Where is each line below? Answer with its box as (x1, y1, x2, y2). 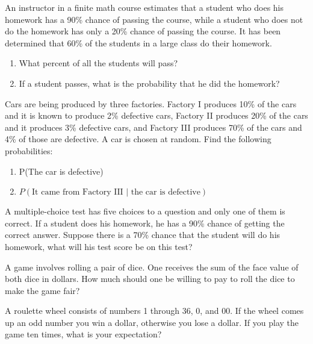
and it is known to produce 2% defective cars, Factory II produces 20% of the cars (5, 109, 308, 122)
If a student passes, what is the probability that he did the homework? (19, 77, 280, 89)
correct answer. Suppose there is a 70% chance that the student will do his (5, 228, 280, 241)
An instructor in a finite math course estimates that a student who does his (5, 1, 284, 13)
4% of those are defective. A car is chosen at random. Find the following (5, 133, 271, 145)
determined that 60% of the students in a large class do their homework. (5, 36, 272, 49)
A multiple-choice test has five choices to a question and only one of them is (5, 205, 285, 217)
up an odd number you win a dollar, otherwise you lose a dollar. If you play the (5, 316, 299, 328)
